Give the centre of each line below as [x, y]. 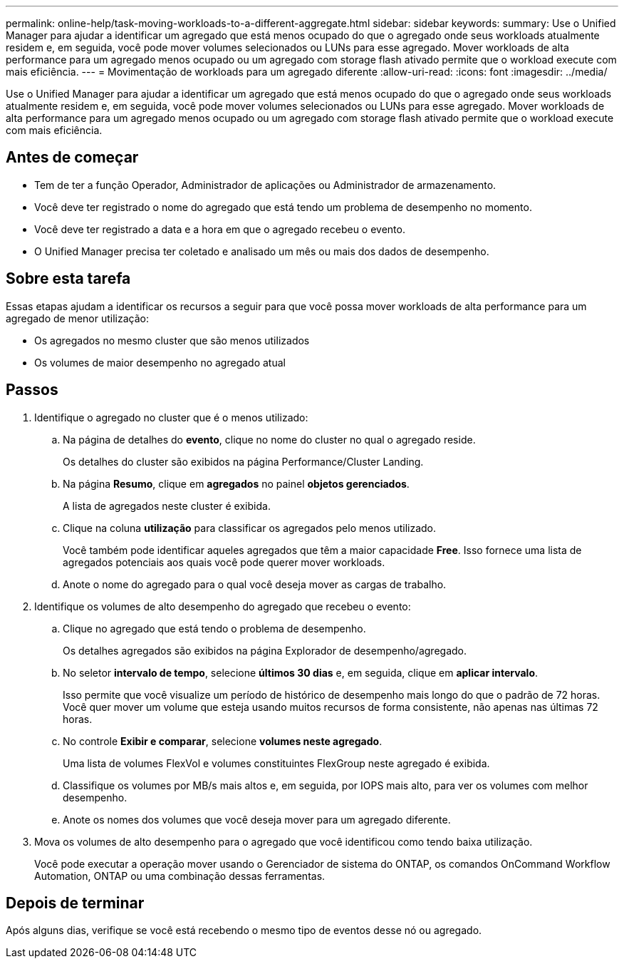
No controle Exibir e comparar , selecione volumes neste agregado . [223, 741]
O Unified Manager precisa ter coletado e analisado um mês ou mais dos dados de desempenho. [262, 251]
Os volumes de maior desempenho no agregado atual [160, 362]
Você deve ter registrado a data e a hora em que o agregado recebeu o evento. [220, 229]
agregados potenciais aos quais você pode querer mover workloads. [224, 562]
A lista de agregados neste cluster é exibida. [167, 506]
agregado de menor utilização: [78, 318]
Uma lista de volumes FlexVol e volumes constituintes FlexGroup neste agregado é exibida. [276, 763]
